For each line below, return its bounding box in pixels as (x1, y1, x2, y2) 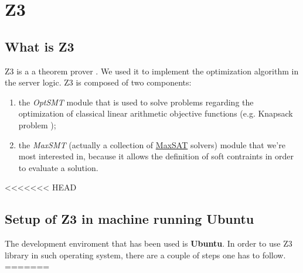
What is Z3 (5, 37, 74, 55)
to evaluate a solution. (18, 161, 98, 173)
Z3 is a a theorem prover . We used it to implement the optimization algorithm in (5, 64, 299, 77)
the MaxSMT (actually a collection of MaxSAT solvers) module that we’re (18, 138, 285, 151)
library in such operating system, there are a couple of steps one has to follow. (5, 248, 286, 261)
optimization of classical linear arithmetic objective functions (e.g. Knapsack (18, 107, 293, 120)
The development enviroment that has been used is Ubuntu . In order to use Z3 (5, 237, 292, 250)
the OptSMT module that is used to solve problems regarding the (18, 95, 254, 108)
